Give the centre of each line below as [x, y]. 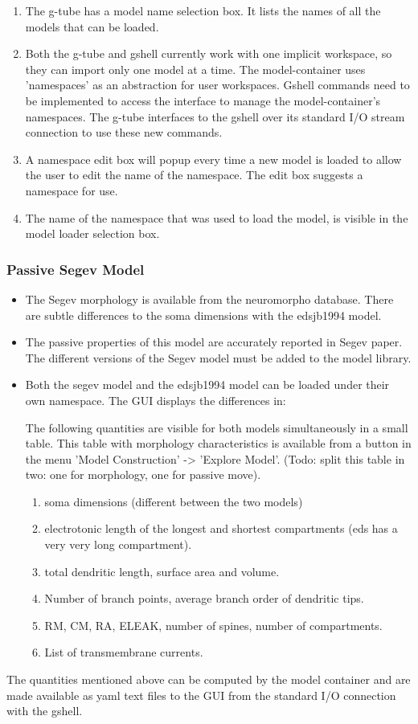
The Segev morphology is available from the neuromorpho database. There [209, 299]
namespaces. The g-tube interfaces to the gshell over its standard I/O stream [215, 116]
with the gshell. [45, 711]
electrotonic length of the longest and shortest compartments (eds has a [221, 528]
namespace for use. [72, 190]
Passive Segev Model [76, 269]
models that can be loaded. [92, 26]
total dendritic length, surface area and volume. [162, 571]
